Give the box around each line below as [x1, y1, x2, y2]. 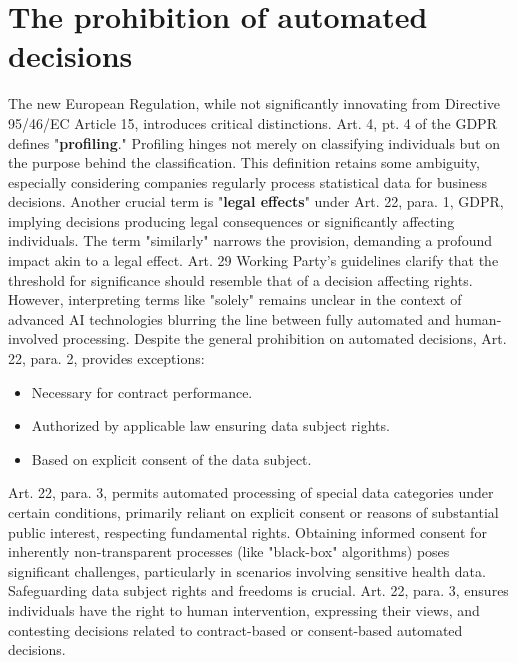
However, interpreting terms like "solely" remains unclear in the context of [8, 289, 462, 310]
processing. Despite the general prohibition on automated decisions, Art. [62, 328, 507, 349]
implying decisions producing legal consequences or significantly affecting [8, 210, 455, 231]
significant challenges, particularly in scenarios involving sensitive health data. [8, 560, 486, 581]
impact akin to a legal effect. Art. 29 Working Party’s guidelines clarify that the [8, 250, 499, 271]
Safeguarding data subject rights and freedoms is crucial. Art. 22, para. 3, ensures [8, 580, 509, 601]
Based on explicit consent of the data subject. [31, 448, 312, 469]
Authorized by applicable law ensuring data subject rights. [31, 415, 390, 436]
